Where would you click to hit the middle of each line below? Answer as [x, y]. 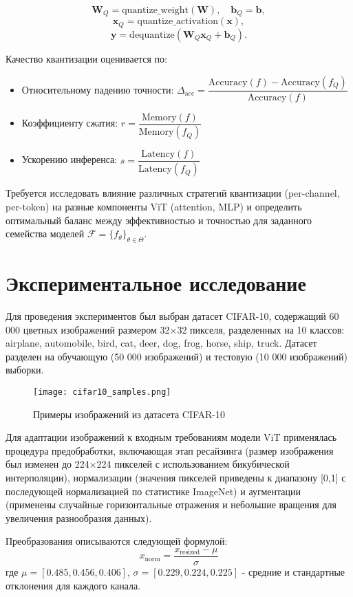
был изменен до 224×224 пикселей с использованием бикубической [148, 464]
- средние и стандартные [293, 572]
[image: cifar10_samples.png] [102, 392]
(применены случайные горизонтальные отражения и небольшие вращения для [171, 504]
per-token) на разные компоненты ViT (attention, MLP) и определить [154, 206]
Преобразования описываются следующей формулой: [117, 541]
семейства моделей [45, 234]
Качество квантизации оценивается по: [86, 58]
